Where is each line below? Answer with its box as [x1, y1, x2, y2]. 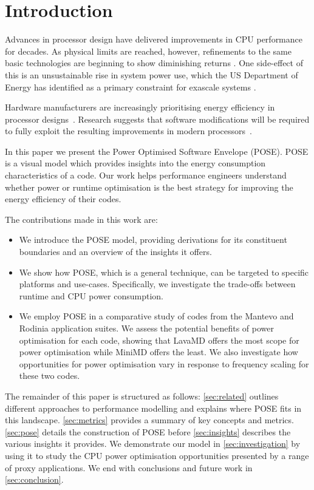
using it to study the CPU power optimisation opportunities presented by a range [5, 449, 309, 461]
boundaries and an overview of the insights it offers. [19, 245, 212, 258]
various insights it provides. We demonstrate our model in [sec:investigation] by [5, 437, 301, 450]
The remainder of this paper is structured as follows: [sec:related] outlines [5, 389, 279, 402]
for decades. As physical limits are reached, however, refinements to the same [5, 44, 292, 57]
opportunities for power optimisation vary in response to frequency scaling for [19, 357, 309, 370]
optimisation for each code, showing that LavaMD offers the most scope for [19, 333, 299, 346]
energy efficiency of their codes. [5, 192, 121, 205]
